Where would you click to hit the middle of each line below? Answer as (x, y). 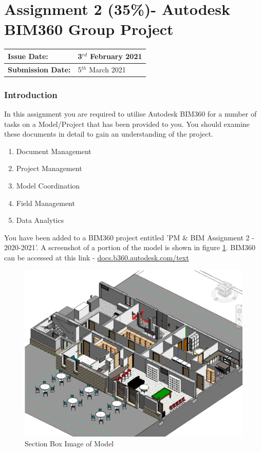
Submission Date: (39, 69)
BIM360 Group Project (89, 29)
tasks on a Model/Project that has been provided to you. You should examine (127, 124)
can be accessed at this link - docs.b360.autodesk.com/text (97, 257)
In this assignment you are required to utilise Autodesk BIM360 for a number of (130, 113)
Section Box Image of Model (69, 444)
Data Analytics (40, 220)
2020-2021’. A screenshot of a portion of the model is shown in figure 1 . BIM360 (130, 247)
